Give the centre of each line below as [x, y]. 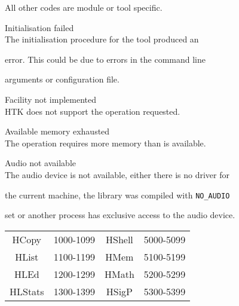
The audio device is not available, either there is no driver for [117, 174]
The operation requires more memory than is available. [105, 143]
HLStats [27, 291]
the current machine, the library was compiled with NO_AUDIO [117, 195]
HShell [119, 239]
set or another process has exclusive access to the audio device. [120, 215]
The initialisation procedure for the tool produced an [102, 39]
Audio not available [41, 163]
